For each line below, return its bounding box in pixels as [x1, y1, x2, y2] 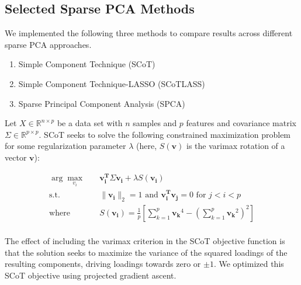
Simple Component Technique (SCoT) [18, 58, 155, 70]
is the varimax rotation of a [186, 140, 285, 152]
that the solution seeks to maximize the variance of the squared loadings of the [5, 246, 288, 258]
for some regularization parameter [5, 140, 126, 152]
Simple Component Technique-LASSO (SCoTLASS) [18, 77, 205, 89]
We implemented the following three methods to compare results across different [5, 27, 293, 39]
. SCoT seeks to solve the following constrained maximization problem [39, 128, 291, 140]
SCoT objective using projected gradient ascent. [5, 269, 177, 281]
